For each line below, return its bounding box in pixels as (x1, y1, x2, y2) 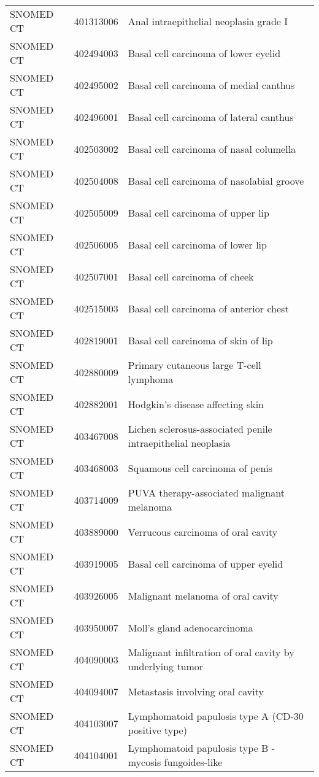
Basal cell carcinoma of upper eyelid (128, 556, 283, 571)
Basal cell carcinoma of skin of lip (128, 333, 273, 347)
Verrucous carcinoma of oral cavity (128, 524, 278, 539)
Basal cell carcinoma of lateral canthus (128, 109, 294, 124)
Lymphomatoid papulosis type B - (128, 741, 275, 755)
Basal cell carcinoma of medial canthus (128, 77, 295, 92)
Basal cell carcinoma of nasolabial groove (128, 173, 304, 188)
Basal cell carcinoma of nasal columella (128, 141, 296, 156)
